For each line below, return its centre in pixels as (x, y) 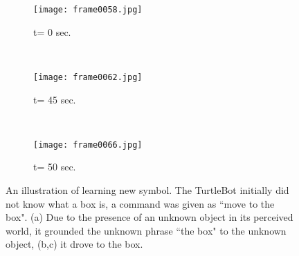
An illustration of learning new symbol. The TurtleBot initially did (147, 189)
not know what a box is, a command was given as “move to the (140, 203)
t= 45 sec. (55, 99)
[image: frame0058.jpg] (88, 10)
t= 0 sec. (52, 31)
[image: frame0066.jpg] (88, 145)
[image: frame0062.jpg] (88, 77)
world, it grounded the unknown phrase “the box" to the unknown (146, 230)
